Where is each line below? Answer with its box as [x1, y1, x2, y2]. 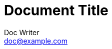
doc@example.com [4, 36, 67, 45]
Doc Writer [4, 28, 39, 37]
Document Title [4, 2, 108, 19]
